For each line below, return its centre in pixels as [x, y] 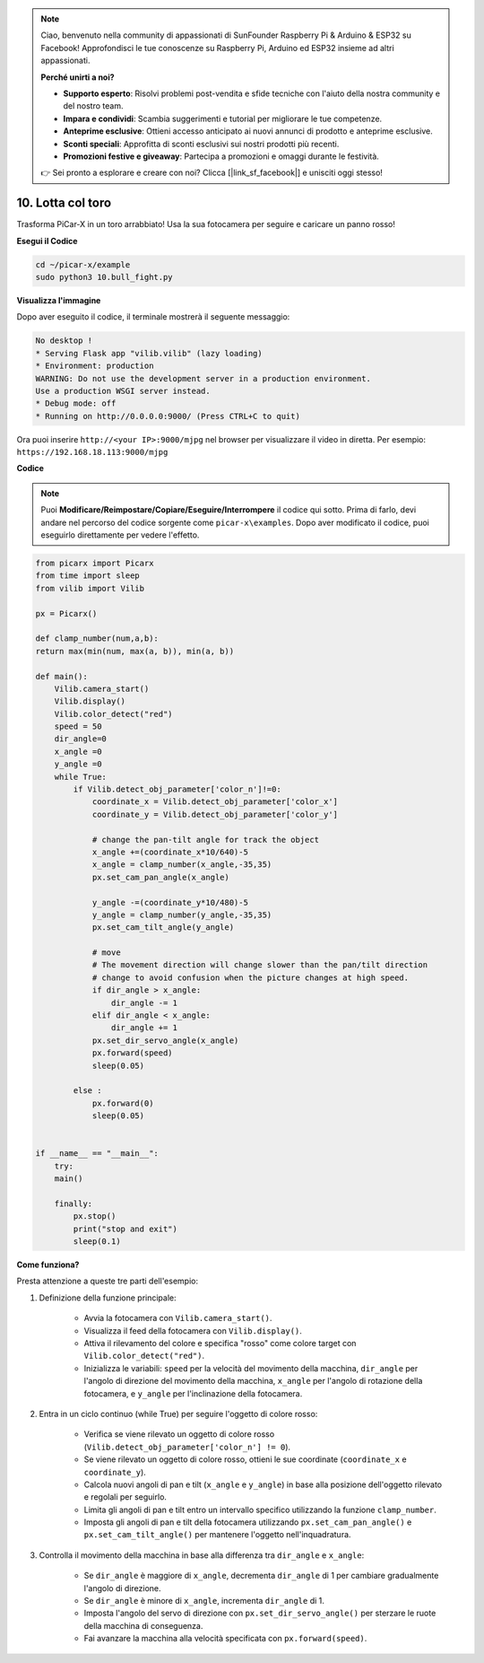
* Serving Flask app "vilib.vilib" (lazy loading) [149, 353]
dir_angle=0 [81, 739]
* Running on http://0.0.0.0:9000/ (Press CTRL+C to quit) [168, 416]
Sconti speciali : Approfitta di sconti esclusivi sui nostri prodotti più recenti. [201, 144]
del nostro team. [93, 106]
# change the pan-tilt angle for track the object [206, 840]
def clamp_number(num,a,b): [97, 639]
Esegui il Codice [47, 241]
